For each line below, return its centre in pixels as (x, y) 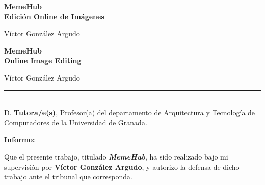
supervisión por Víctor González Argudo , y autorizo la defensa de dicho (122, 166)
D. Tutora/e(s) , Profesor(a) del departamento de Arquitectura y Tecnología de (130, 112)
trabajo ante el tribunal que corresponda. (68, 177)
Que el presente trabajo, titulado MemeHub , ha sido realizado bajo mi (116, 156)
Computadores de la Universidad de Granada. (76, 122)
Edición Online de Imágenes (54, 16)
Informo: (20, 139)
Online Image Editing (43, 60)
